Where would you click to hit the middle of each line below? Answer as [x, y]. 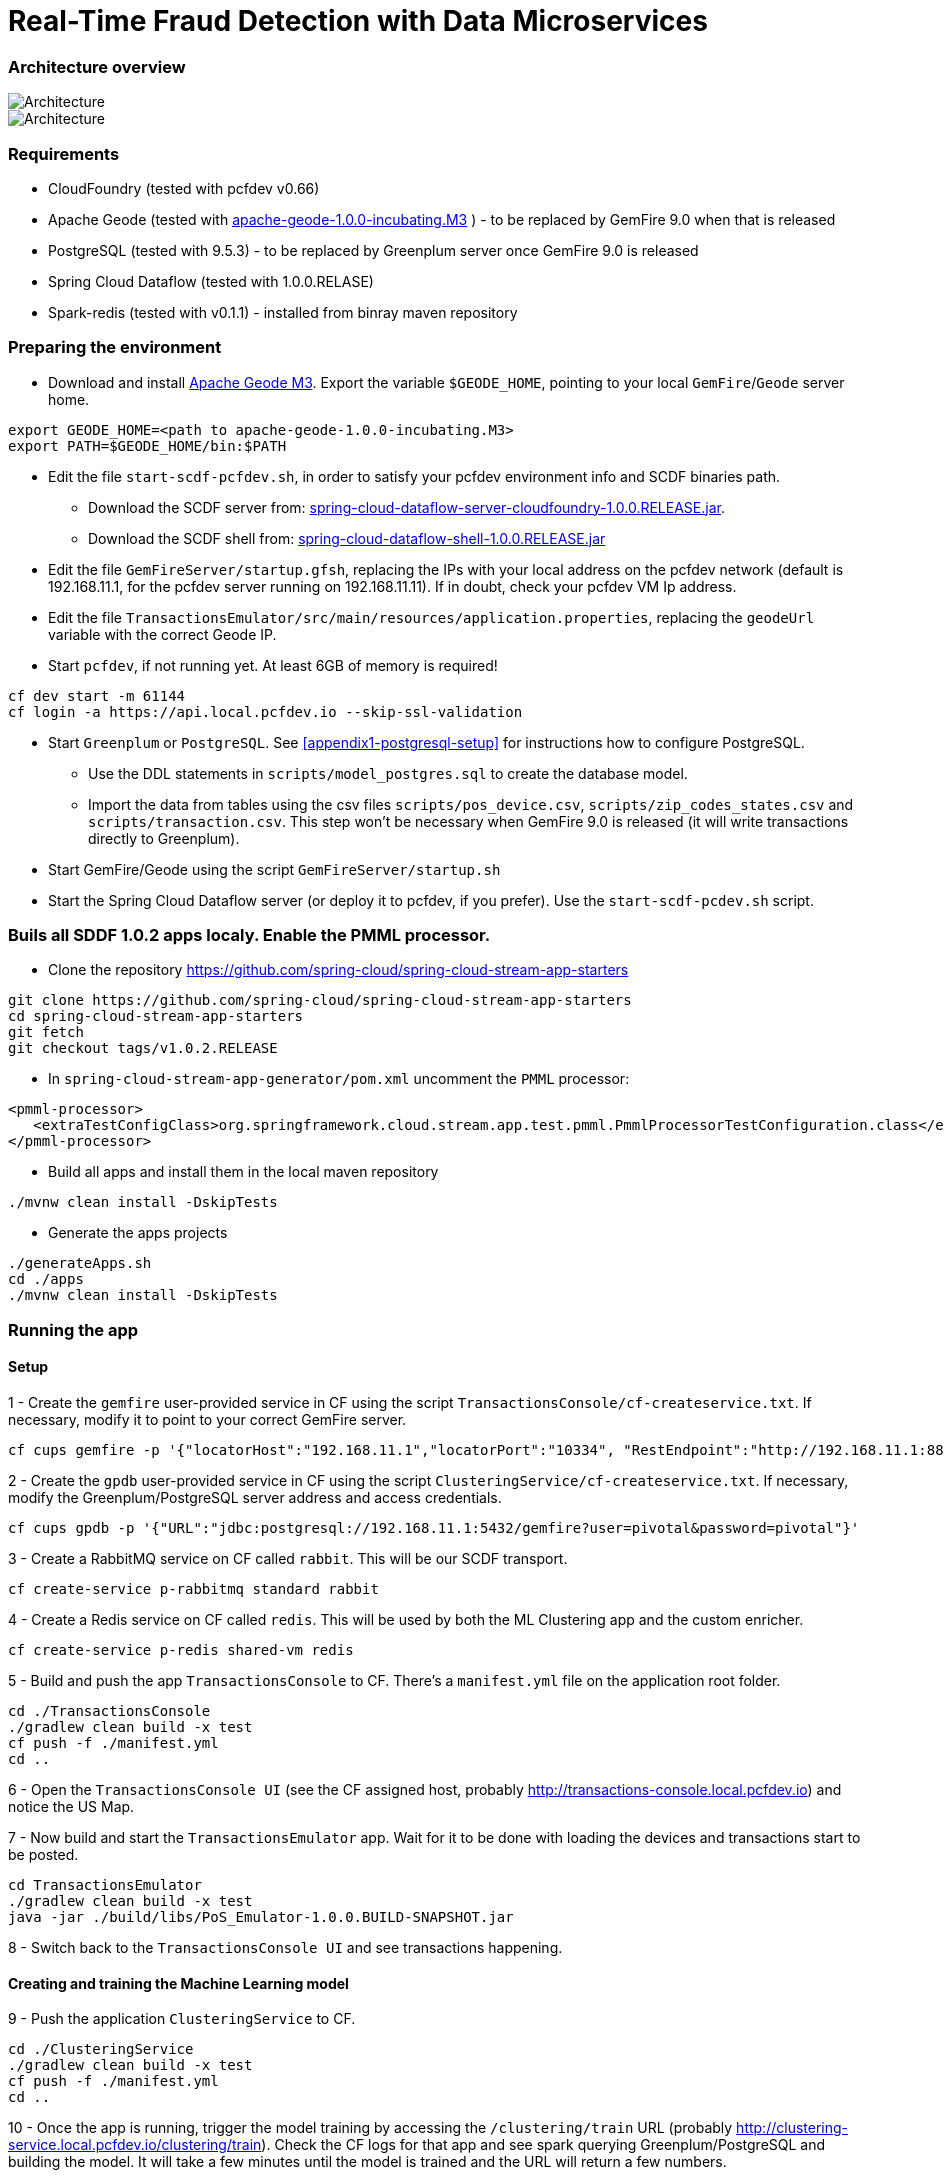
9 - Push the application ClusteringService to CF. [182, 2019]
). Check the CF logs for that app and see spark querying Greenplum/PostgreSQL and [543, 2145]
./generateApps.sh [80, 1263]
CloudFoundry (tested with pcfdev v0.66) [184, 188]
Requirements [64, 153]
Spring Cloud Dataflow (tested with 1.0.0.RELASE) [211, 281]
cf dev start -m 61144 [97, 695]
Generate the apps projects [138, 1233]
